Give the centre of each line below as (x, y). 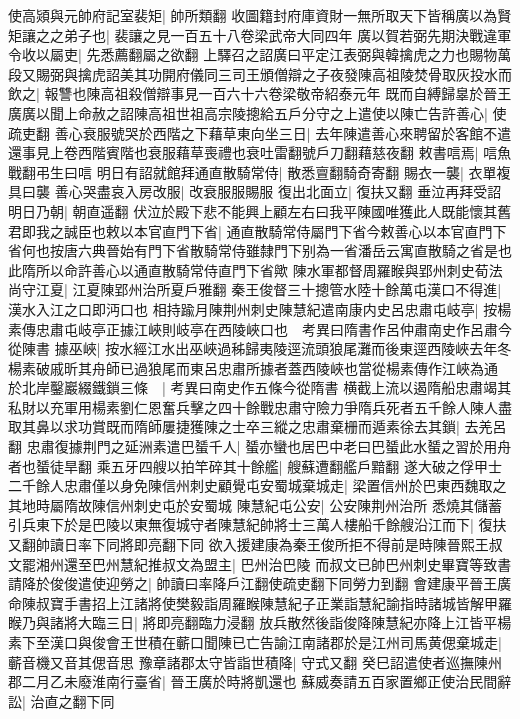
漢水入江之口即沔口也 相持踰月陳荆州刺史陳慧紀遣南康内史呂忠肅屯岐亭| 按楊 (260, 308)
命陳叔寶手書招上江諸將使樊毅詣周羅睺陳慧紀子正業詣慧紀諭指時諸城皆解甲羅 (260, 602)
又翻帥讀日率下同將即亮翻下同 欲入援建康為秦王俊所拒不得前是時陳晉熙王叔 (255, 544)
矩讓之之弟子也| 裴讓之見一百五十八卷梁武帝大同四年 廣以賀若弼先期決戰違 (253, 34)
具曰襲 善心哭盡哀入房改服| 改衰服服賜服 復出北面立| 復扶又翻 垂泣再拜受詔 (255, 191)
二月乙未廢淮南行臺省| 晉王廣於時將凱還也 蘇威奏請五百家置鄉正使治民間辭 (266, 681)
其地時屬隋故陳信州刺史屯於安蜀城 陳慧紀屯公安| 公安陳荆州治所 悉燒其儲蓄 (255, 504)
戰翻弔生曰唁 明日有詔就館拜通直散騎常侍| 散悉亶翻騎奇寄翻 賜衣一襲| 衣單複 (259, 171)
